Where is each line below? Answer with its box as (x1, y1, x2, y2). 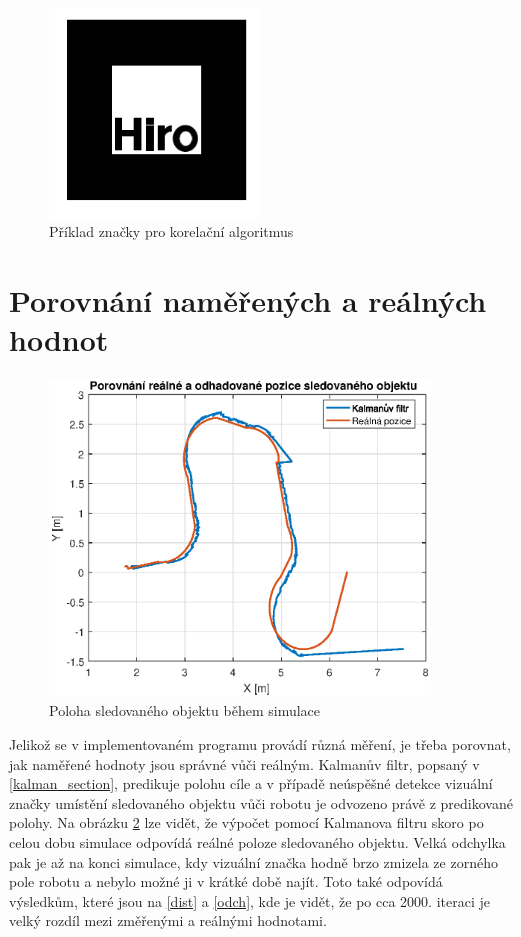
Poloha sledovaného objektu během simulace (49, 700, 321, 721)
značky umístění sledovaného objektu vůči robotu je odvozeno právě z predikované (9, 792, 513, 813)
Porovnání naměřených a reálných (9, 280, 487, 321)
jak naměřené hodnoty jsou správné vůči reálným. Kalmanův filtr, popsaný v (9, 753, 480, 774)
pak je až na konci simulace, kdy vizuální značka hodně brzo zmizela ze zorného (9, 851, 498, 872)
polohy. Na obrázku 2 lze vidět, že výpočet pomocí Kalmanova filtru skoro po (9, 812, 484, 833)
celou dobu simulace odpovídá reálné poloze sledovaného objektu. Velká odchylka (9, 831, 506, 852)
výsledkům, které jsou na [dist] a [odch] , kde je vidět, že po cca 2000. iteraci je (9, 890, 490, 911)
